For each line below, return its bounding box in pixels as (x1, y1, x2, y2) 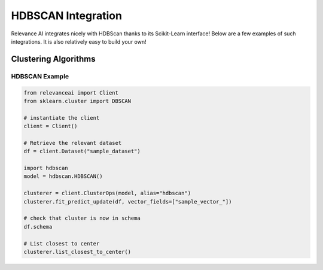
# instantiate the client (23, 114, 100, 121)
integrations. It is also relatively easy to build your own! (11, 38, 147, 45)
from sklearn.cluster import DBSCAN (23, 98, 132, 104)
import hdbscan (23, 165, 68, 172)
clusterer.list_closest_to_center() (23, 248, 132, 255)
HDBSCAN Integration (11, 9, 123, 22)
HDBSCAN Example (11, 72, 69, 80)
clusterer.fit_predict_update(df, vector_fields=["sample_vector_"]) (23, 198, 232, 205)
